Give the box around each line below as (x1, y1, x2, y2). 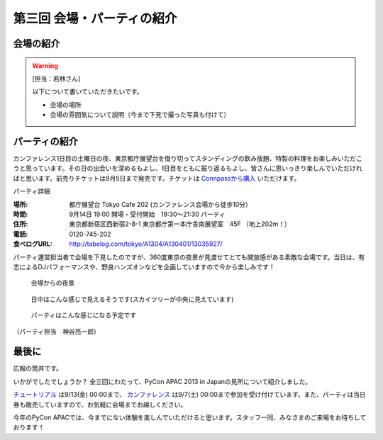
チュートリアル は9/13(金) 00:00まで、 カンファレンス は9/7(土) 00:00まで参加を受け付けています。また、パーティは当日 (13, 390, 366, 399)
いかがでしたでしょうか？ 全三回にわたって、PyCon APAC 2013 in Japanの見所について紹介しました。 (13, 377, 312, 385)
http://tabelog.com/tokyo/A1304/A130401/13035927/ (69, 239, 223, 248)
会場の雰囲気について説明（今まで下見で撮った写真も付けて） (50, 111, 231, 119)
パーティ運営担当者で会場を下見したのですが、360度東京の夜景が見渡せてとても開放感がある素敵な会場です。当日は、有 (13, 252, 365, 261)
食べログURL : (13, 239, 53, 248)
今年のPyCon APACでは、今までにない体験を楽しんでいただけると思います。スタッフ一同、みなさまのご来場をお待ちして (13, 413, 367, 422)
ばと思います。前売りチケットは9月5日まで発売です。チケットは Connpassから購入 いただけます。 (13, 174, 301, 182)
